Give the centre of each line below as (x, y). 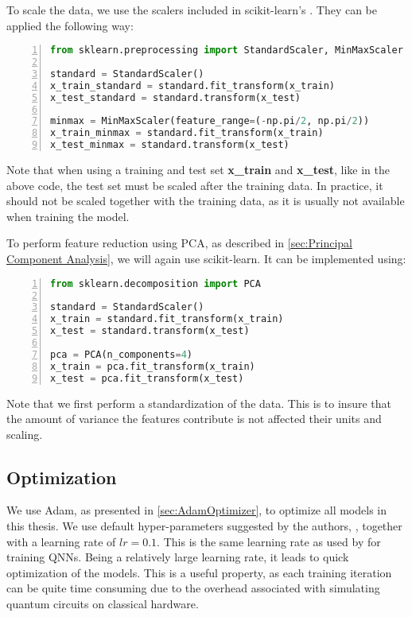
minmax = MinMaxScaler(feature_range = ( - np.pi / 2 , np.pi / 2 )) (210, 121)
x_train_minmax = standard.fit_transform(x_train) (187, 133)
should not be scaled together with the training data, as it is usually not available (206, 201)
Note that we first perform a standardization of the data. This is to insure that (199, 403)
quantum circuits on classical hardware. (103, 604)
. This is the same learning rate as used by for (269, 541)
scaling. (25, 434)
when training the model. (68, 216)
